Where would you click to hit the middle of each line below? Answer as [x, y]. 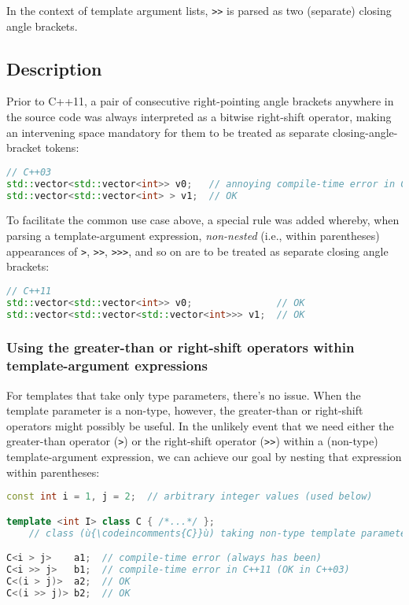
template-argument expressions [107, 365]
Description [54, 68]
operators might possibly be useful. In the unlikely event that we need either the [200, 425]
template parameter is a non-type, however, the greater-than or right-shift [185, 410]
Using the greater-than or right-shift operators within [181, 347]
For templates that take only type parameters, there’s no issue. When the [184, 395]
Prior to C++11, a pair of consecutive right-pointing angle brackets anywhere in [200, 101]
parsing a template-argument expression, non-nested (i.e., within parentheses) [193, 236]
